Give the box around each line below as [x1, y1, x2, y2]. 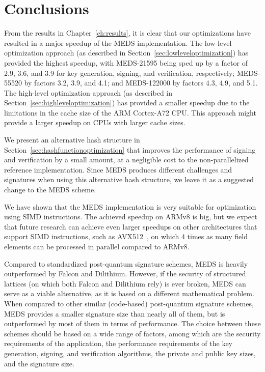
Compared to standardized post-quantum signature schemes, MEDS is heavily [4, 258, 248, 269]
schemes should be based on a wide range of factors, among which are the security [4, 328, 261, 338]
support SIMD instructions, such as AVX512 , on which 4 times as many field [4, 231, 248, 242]
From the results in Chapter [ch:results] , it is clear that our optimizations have [4, 27, 251, 38]
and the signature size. [4, 358, 74, 368]
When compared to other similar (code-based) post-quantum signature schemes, [4, 298, 254, 308]
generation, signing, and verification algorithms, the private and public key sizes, [4, 348, 256, 358]
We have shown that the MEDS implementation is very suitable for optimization [4, 201, 256, 212]
